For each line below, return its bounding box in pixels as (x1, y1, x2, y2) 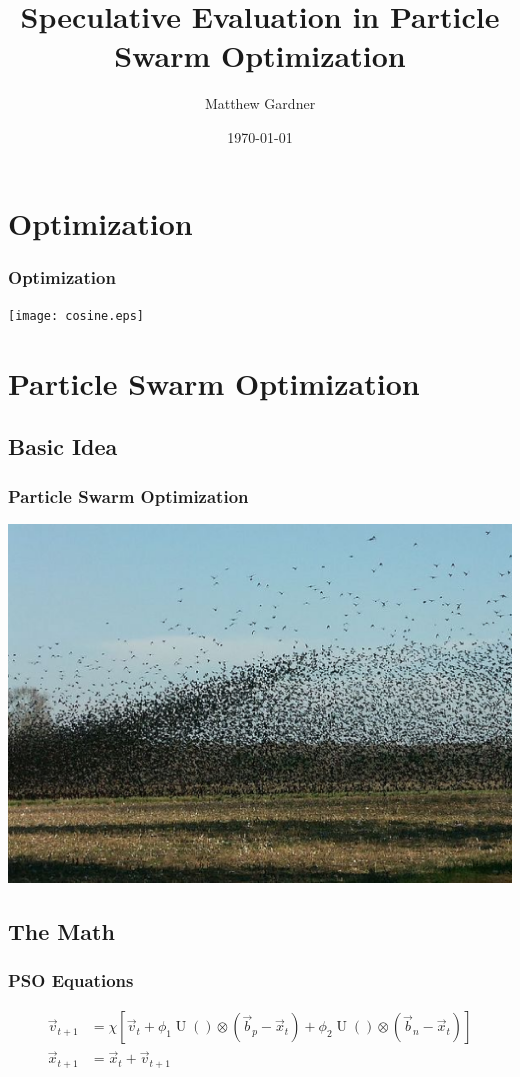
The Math (8, 915, 115, 946)
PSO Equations (8, 967, 134, 992)
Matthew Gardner (204, 93, 316, 114)
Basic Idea (8, 431, 118, 462)
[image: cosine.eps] (8, 308, 145, 323)
